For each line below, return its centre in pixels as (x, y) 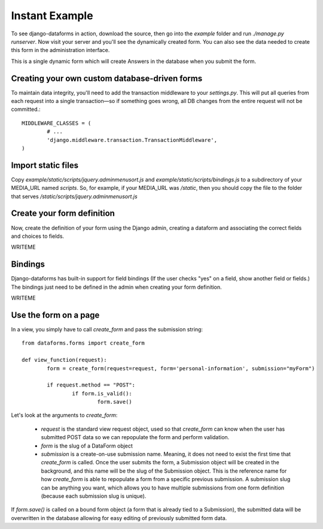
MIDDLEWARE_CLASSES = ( (57, 123)
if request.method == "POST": (91, 385)
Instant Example (52, 16)
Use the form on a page (55, 315)
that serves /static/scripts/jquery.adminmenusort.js (74, 196)
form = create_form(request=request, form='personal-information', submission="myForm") (181, 368)
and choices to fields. (38, 236)
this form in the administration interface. (60, 50)
